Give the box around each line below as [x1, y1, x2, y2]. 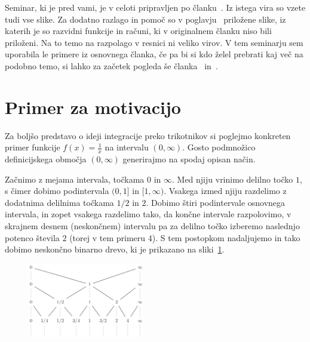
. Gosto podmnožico [182, 141, 256, 153]
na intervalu [105, 141, 149, 153]
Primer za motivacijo [5, 94, 181, 119]
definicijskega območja [5, 153, 87, 165]
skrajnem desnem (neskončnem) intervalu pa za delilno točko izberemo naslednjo [5, 220, 300, 232]
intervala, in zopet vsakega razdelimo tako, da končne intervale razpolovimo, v [5, 208, 291, 220]
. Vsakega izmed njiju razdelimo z [164, 184, 287, 197]
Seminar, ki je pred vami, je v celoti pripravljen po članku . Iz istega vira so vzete [5, 1, 306, 13]
